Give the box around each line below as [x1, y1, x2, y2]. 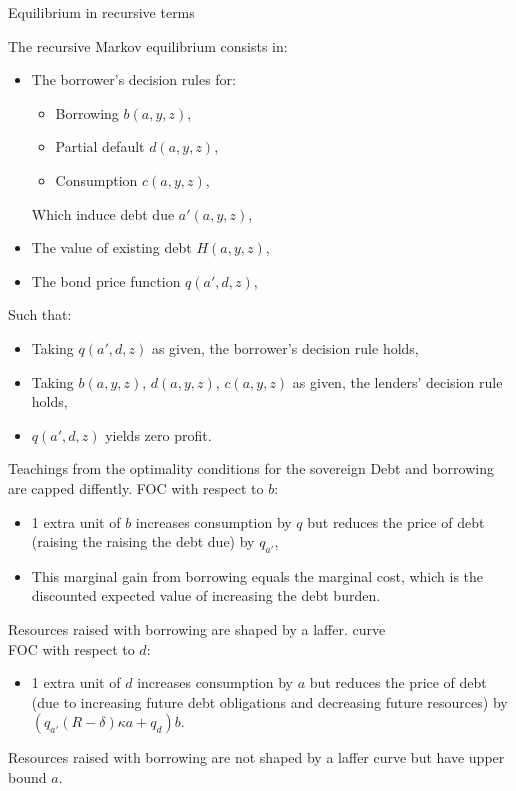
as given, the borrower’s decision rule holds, [151, 337, 419, 358]
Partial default [55, 136, 145, 157]
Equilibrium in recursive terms [8, 2, 195, 22]
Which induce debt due [31, 203, 175, 224]
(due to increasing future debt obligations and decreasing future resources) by [31, 691, 508, 712]
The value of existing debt [31, 237, 192, 258]
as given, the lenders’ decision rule [292, 371, 503, 392]
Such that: [8, 304, 72, 325]
